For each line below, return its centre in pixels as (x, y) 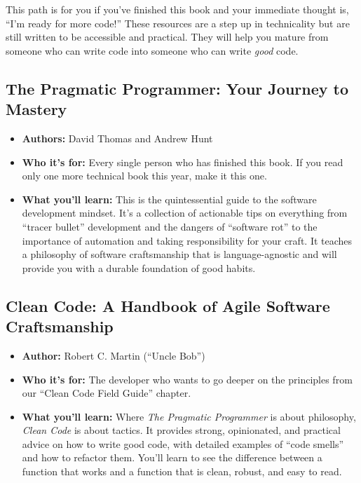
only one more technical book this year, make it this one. (144, 176)
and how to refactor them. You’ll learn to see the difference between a (172, 457)
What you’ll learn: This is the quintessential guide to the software (169, 199)
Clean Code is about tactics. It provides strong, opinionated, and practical (181, 430)
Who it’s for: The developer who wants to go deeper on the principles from (187, 379)
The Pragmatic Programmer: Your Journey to (177, 88)
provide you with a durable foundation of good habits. (139, 267)
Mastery (36, 109)
